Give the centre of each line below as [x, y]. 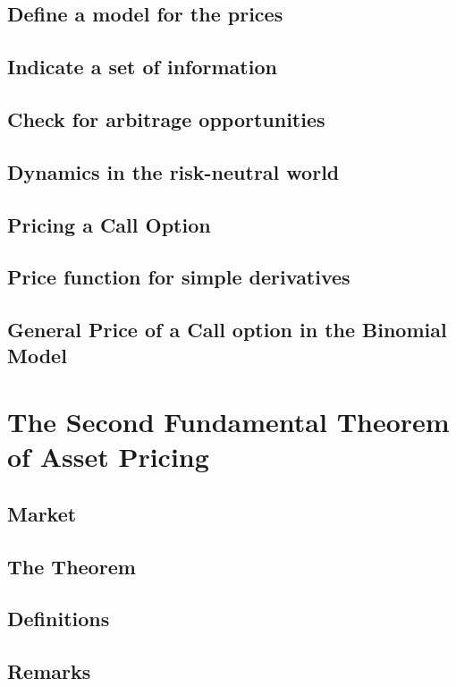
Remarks [49, 671]
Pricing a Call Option [109, 224]
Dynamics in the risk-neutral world [173, 171]
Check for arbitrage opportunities [166, 119]
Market [42, 513]
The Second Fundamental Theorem [228, 422]
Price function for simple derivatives [179, 277]
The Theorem [72, 566]
